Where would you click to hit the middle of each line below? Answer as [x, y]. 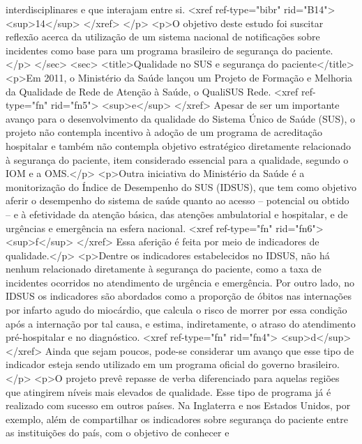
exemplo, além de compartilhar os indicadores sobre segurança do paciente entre [177, 419]
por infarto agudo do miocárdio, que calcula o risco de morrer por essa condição [176, 310]
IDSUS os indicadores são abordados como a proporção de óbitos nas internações [179, 296]
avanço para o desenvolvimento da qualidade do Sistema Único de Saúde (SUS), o [181, 118]
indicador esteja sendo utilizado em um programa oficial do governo [150, 364]
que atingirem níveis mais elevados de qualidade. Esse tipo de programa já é [168, 391]
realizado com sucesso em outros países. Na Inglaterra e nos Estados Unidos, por [178, 405]
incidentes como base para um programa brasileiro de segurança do [149, 50]
